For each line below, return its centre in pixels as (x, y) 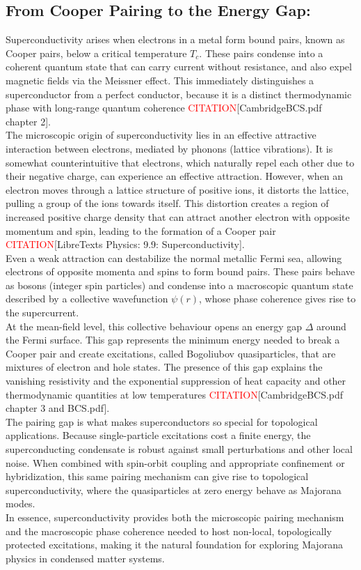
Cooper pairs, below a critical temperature (96, 53)
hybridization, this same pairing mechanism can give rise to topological (157, 476)
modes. (21, 503)
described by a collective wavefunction (87, 299)
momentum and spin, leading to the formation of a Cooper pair (141, 230)
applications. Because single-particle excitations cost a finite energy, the (158, 435)
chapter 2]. (28, 121)
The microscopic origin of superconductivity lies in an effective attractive (161, 135)
